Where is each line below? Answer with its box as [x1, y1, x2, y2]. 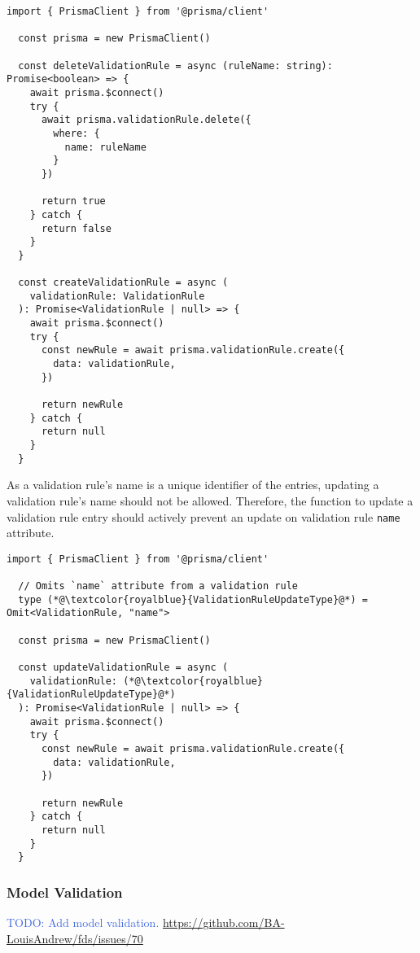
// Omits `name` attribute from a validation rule [18, 580, 298, 592]
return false [41, 222, 112, 234]
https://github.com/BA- [162, 914, 285, 931]
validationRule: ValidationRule [29, 290, 205, 302]
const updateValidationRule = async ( [18, 662, 229, 673]
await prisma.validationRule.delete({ [41, 114, 252, 126]
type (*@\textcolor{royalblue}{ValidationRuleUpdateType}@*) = [18, 593, 368, 605]
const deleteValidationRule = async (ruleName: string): [18, 59, 333, 72]
